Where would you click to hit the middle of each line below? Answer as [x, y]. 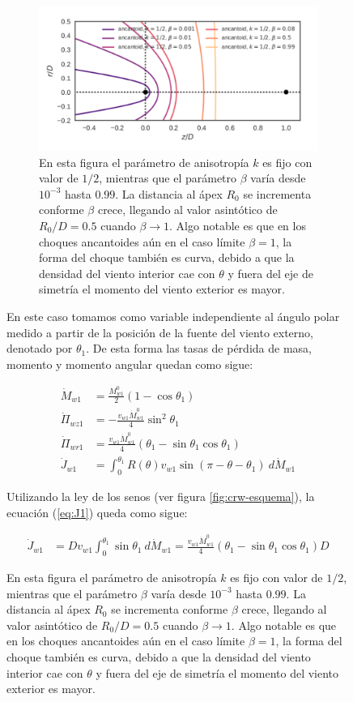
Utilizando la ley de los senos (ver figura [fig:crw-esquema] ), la [161, 497]
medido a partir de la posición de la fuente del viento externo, [160, 332]
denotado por [40, 348]
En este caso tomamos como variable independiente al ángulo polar [173, 316]
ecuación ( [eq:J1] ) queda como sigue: [97, 512]
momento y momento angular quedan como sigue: [130, 364]
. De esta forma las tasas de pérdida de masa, [199, 348]
